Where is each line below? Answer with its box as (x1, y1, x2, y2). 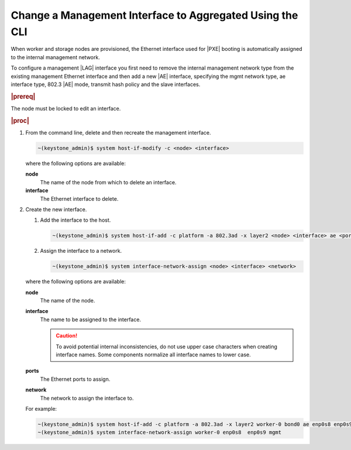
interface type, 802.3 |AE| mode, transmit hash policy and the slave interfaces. (11, 81, 201, 88)
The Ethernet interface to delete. (40, 195, 119, 202)
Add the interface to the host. (40, 217, 111, 224)
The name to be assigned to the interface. (40, 316, 142, 323)
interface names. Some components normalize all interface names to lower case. (56, 351, 251, 358)
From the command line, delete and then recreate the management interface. (25, 129, 211, 136)
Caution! (56, 332, 78, 339)
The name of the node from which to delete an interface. (40, 178, 177, 186)
